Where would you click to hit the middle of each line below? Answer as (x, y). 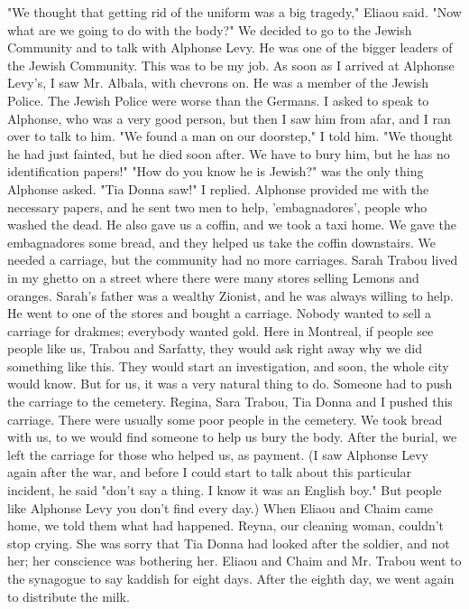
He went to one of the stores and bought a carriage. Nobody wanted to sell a (220, 313)
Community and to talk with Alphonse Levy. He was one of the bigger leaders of (230, 47)
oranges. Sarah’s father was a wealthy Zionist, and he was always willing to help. (230, 295)
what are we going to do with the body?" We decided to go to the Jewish (210, 29)
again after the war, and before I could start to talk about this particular (210, 472)
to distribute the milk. (69, 596)
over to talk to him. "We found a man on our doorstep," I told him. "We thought (230, 136)
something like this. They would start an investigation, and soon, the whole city (228, 365)
